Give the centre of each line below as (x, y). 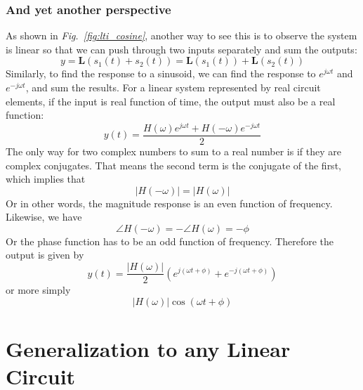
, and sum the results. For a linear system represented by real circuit (173, 87)
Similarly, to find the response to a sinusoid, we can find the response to (161, 73)
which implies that (46, 179)
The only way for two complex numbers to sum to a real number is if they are (173, 151)
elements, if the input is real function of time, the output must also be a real (171, 101)
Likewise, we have (44, 217)
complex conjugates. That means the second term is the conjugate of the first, (173, 165)
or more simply (38, 290)
